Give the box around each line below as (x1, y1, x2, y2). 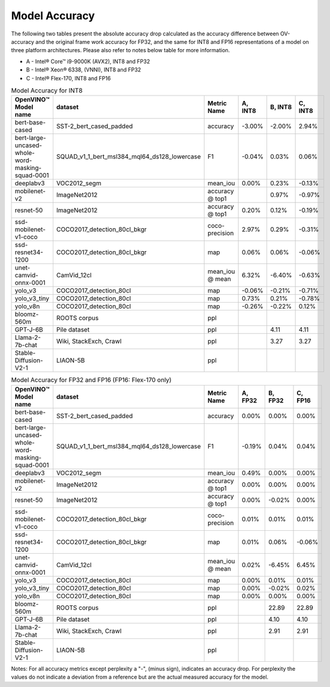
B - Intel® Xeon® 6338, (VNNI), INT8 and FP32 (26, 66, 141, 73)
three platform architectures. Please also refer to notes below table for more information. (11, 47, 230, 54)
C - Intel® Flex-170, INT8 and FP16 (26, 74, 111, 82)
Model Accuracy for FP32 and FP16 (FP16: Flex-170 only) (11, 376, 172, 384)
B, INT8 (270, 103, 292, 111)
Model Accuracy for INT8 (11, 86, 83, 95)
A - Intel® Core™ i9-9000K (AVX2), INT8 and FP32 (26, 58, 150, 65)
